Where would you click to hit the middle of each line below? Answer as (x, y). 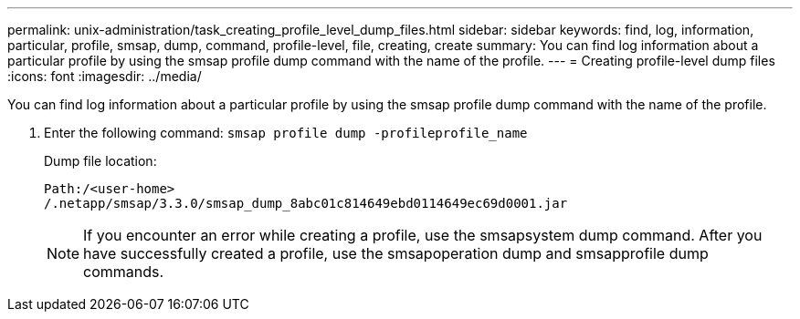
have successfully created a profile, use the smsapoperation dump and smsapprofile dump (396, 253)
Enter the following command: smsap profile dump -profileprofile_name (286, 133)
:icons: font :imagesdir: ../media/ (105, 76)
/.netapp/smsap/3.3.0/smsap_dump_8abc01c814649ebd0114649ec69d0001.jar (306, 203)
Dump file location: (100, 161)
